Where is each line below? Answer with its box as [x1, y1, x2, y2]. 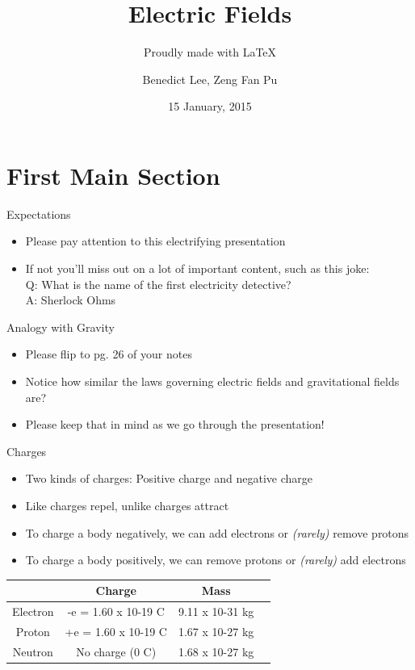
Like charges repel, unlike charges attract [25, 496, 229, 513]
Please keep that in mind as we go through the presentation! [25, 416, 325, 433]
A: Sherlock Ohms [25, 291, 116, 308]
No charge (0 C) [76, 643, 157, 660]
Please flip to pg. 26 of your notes [25, 345, 192, 362]
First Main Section [6, 158, 220, 191]
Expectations [6, 205, 71, 222]
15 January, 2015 [168, 98, 252, 115]
